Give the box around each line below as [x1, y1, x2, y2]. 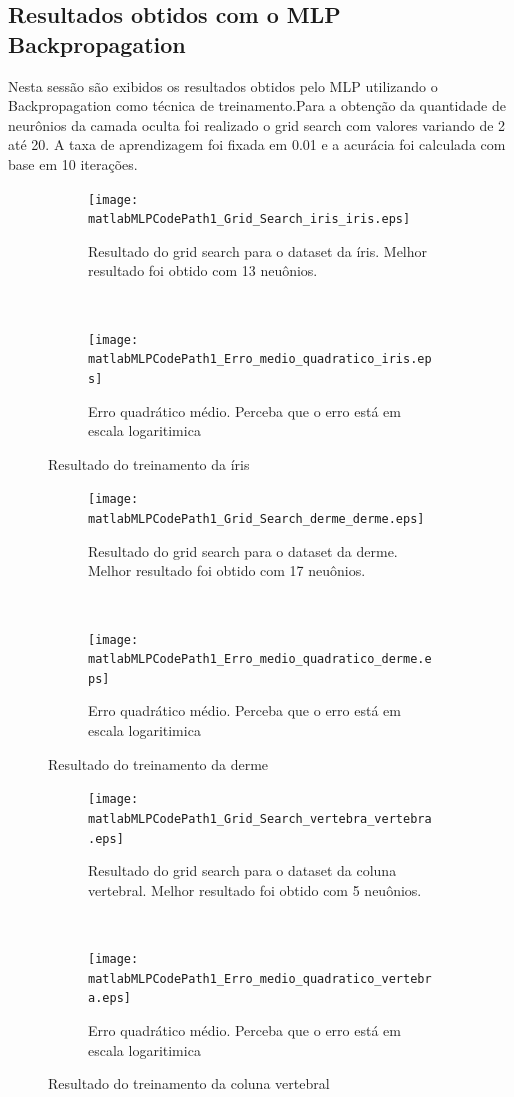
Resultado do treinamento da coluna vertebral [48, 1073, 330, 1094]
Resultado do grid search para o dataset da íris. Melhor [88, 240, 428, 261]
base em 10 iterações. [8, 153, 138, 174]
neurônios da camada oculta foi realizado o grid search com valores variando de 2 [8, 114, 506, 135]
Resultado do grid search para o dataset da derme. [88, 540, 398, 561]
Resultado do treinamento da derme [48, 753, 269, 774]
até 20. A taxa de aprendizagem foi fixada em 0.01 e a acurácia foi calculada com [8, 134, 506, 155]
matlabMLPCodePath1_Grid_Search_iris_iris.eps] [88, 212, 411, 227]
